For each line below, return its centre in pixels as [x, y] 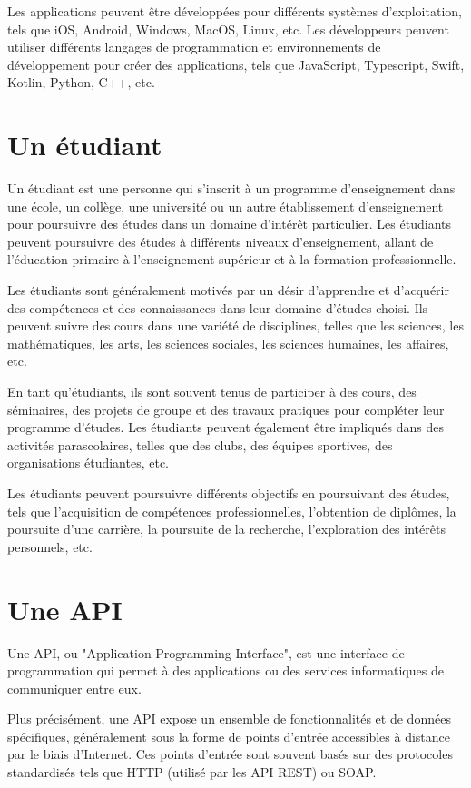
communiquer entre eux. [74, 688]
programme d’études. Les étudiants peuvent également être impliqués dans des [226, 427]
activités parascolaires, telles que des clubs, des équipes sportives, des [200, 444]
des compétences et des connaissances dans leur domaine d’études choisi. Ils [218, 307]
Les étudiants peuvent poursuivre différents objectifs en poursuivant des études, [229, 493]
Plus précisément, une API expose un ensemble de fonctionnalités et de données [229, 719]
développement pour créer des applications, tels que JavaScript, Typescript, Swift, [236, 64]
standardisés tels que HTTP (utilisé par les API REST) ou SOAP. [192, 772]
